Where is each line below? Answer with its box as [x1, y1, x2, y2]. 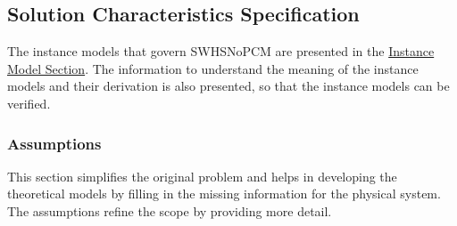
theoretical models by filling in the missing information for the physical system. [7, 184, 441, 203]
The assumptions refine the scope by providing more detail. [7, 201, 332, 220]
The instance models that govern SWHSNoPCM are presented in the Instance [7, 42, 435, 61]
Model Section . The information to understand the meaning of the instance [7, 59, 419, 77]
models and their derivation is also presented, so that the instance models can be [7, 77, 450, 95]
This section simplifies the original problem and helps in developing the [7, 166, 397, 185]
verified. [7, 93, 51, 112]
